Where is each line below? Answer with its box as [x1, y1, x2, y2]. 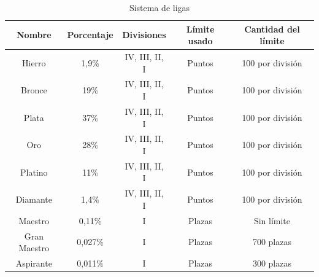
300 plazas [252, 256, 291, 269]
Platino [20, 165, 48, 178]
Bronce [20, 84, 47, 96]
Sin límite [253, 214, 290, 227]
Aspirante [15, 256, 52, 269]
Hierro [22, 56, 46, 69]
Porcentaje [67, 28, 113, 41]
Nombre [17, 28, 52, 41]
